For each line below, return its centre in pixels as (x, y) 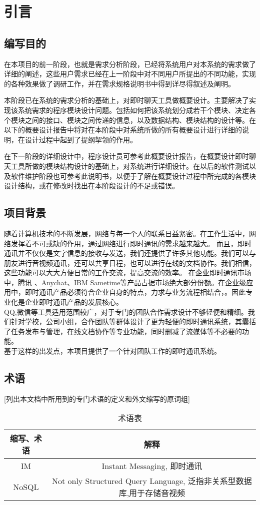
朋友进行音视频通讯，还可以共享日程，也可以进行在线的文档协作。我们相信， (130, 262)
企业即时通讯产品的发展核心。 (74, 302)
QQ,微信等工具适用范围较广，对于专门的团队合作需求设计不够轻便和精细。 (126, 311)
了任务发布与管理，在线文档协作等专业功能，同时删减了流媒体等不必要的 (123, 331)
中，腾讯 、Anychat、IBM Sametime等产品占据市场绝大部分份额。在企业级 (125, 282)
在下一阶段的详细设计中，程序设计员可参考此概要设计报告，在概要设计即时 (126, 156)
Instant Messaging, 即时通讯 (152, 466)
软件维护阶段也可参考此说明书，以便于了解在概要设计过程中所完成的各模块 (133, 176)
